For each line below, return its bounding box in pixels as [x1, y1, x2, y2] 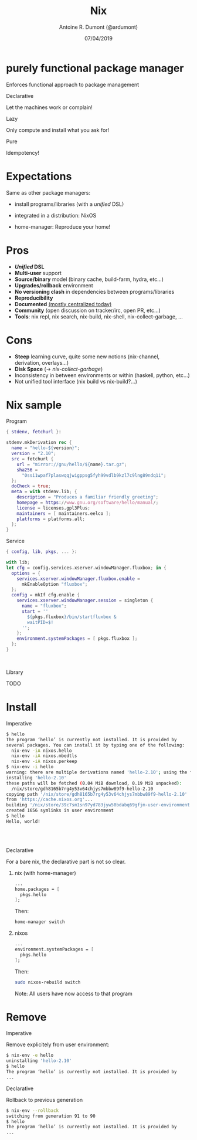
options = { [11, 570, 41, 576]
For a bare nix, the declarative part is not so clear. [6, 858, 126, 865]
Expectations [6, 169, 72, 183]
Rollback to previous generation [6, 1096, 83, 1103]
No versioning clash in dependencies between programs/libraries [14, 288, 175, 295]
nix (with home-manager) [14, 869, 76, 876]
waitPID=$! [27, 619, 54, 625]
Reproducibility [14, 294, 53, 301]
